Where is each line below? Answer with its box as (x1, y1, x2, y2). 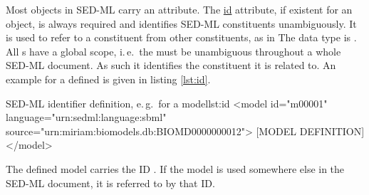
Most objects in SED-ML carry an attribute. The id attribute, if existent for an (6, 2, 353, 16)
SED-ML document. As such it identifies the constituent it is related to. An (6, 58, 336, 73)
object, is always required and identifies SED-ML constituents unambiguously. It (6, 16, 357, 31)
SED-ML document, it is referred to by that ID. (6, 175, 215, 190)
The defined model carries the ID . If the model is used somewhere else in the (6, 161, 345, 176)
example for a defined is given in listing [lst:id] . (6, 71, 211, 86)
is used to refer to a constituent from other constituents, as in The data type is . (6, 30, 357, 45)
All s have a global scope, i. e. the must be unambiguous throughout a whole (6, 43, 341, 58)
